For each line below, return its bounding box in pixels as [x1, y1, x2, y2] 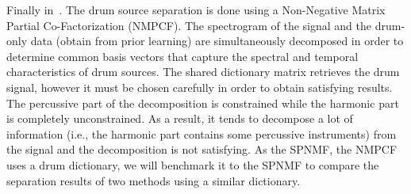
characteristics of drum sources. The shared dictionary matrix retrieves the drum [6, 63, 400, 80]
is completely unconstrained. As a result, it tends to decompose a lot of [6, 110, 353, 127]
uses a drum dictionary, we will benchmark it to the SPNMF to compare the [6, 156, 379, 173]
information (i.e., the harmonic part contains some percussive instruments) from [6, 125, 397, 142]
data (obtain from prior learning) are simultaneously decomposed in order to [30, 32, 404, 49]
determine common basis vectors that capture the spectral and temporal [6, 48, 359, 64]
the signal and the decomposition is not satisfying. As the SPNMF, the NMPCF [6, 141, 398, 158]
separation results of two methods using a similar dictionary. [6, 172, 301, 188]
